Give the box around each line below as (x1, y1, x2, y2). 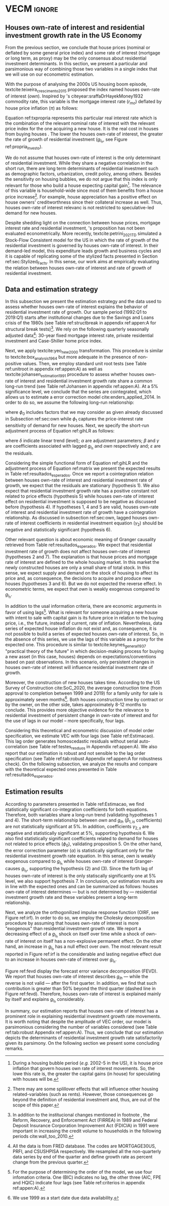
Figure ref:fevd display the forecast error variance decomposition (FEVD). (5, 968, 158, 974)
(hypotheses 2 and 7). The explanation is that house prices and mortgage (5, 554, 157, 560)
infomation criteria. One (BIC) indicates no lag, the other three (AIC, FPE (12, 1174, 161, 1180)
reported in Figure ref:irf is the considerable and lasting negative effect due (5, 951, 161, 957)
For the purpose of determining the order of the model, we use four (12, 1169, 152, 1175)
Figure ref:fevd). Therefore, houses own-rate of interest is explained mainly (5, 991, 161, 997)
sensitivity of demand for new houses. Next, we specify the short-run (5, 422, 149, 428)
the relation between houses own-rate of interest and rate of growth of (5, 265, 152, 271)
